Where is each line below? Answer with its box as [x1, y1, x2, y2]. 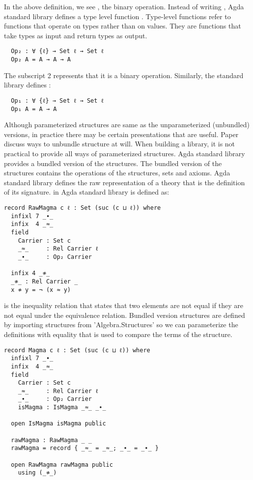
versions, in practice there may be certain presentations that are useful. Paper [4, 129, 239, 139]
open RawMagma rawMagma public [11, 461, 113, 468]
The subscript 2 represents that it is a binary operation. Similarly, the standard [4, 70, 244, 80]
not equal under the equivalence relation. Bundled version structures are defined [4, 310, 245, 320]
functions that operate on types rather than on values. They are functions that [4, 21, 241, 31]
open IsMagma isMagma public [11, 420, 106, 427]
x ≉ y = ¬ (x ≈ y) [11, 286, 71, 293]
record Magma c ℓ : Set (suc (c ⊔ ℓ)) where [4, 346, 150, 354]
